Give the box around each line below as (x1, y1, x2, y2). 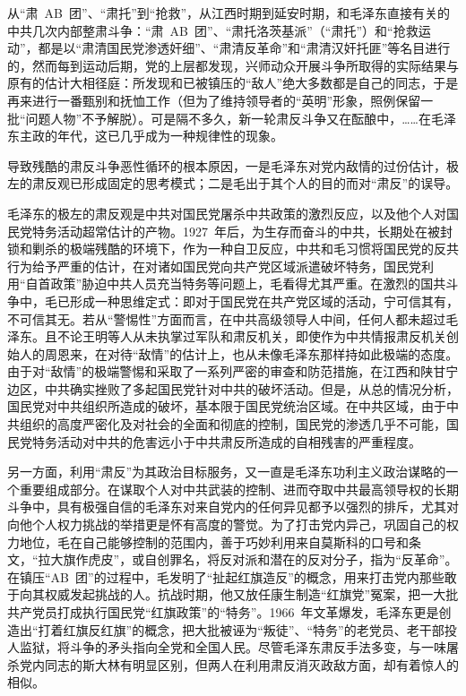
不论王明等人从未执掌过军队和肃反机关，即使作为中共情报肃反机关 (56, 327, 446, 346)
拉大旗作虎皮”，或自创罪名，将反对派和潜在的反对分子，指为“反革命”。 (38, 550, 458, 569)
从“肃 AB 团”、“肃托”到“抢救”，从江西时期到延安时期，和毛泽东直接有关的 (7, 4, 451, 21)
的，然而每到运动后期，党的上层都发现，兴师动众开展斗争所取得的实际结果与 (7, 56, 459, 74)
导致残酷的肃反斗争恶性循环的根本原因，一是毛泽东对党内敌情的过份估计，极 (7, 156, 459, 175)
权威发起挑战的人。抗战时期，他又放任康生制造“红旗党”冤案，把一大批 (44, 585, 459, 604)
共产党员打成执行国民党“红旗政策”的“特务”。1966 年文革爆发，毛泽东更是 (7, 603, 439, 621)
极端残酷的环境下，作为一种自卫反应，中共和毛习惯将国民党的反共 (69, 239, 459, 258)
